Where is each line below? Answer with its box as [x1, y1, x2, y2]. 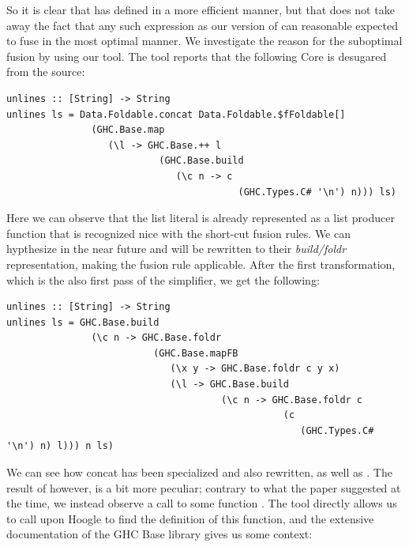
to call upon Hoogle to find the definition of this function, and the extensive [6, 510, 374, 526]
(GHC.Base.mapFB [153, 347, 238, 359]
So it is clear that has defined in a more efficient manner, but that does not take [6, 2, 395, 17]
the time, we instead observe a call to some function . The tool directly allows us [6, 495, 397, 511]
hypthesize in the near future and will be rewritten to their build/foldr [6, 240, 347, 257]
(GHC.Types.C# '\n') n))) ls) [238, 186, 396, 198]
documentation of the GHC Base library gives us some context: [6, 526, 313, 542]
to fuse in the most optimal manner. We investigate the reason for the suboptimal [6, 32, 403, 49]
